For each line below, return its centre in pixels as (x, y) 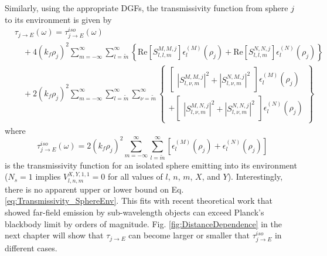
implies (48, 176)
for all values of (135, 176)
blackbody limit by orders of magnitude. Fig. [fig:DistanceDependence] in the (143, 223)
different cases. (31, 248)
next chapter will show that (54, 235)
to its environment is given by (58, 19)
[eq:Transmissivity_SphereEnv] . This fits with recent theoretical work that (139, 201)
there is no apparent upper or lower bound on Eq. (94, 189)
